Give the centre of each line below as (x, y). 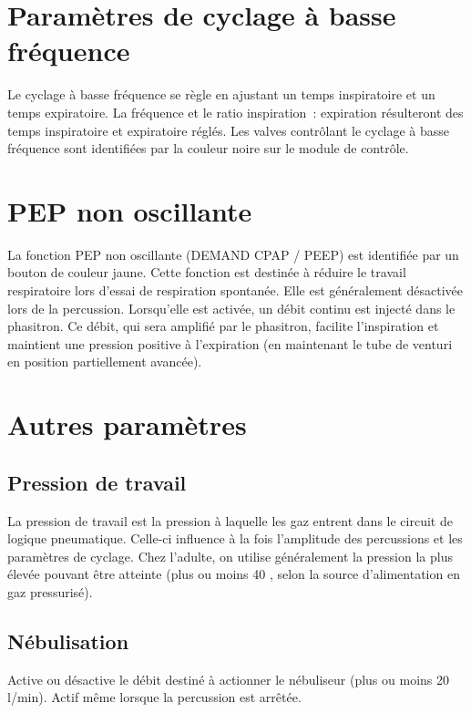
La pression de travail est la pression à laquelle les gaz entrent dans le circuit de (230, 520)
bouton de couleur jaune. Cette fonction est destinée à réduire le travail (207, 272)
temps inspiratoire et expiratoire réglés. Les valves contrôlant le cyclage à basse (229, 130)
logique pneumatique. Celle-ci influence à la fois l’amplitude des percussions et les (235, 538)
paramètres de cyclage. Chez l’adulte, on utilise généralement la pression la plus (230, 556)
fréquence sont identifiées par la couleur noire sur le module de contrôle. (208, 148)
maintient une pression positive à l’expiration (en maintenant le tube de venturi (230, 343)
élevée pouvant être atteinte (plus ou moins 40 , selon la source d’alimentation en (234, 574)
